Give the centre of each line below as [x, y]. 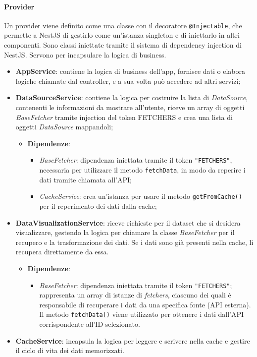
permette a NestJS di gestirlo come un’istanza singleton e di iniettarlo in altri [122, 35]
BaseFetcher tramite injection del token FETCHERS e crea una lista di [124, 117]
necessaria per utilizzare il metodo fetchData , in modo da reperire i [142, 170]
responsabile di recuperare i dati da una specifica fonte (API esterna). [145, 304]
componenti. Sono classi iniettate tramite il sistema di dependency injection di [123, 45]
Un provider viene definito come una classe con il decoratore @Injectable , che [123, 25]
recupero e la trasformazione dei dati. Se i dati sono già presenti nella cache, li [134, 242]
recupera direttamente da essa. [62, 252]
